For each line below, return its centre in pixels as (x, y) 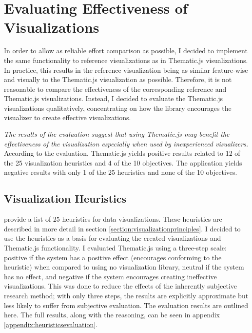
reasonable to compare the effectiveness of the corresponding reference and (115, 89)
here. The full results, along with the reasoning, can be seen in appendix (112, 315)
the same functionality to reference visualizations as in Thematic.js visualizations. (126, 60)
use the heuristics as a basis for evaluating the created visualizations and (113, 238)
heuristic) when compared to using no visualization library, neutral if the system (124, 267)
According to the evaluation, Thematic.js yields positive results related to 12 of (122, 153)
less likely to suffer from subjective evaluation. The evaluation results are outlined (126, 305)
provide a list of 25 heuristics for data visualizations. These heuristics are (113, 219)
